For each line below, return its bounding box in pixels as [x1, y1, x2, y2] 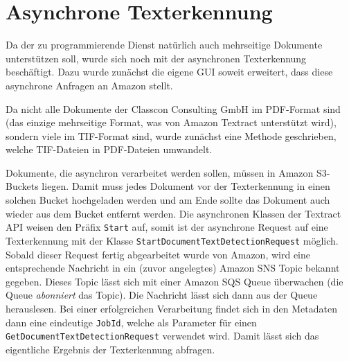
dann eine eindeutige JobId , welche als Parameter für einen [6, 315, 257, 329]
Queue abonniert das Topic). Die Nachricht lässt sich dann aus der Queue [6, 288, 318, 302]
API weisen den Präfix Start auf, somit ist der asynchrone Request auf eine [6, 220, 328, 234]
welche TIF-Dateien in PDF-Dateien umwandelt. [6, 142, 213, 157]
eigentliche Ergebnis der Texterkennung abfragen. [6, 342, 215, 356]
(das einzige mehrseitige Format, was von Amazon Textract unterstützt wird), [6, 115, 337, 130]
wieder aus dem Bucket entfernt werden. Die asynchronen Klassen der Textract [6, 206, 341, 220]
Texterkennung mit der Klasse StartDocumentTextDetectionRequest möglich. [6, 233, 339, 247]
